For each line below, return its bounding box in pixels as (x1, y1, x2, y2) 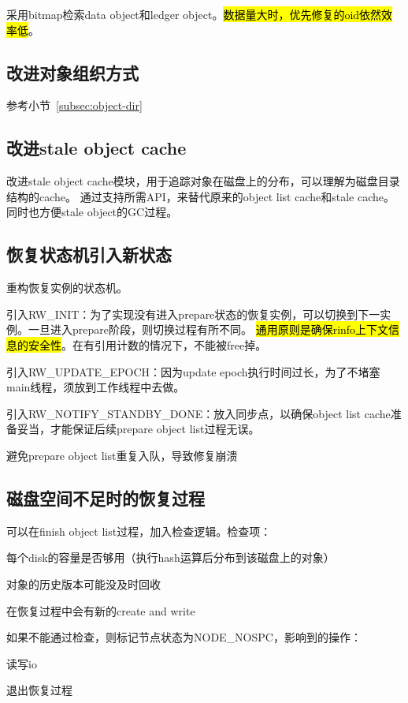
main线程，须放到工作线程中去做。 (6, 379, 185, 395)
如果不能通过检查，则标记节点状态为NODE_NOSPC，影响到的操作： (6, 629, 362, 645)
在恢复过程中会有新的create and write (6, 602, 195, 619)
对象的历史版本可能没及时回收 (6, 575, 161, 592)
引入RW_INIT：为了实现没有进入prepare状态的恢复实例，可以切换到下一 (6, 305, 380, 322)
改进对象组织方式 (6, 60, 139, 84)
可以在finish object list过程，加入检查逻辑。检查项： (6, 522, 272, 539)
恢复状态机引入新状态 (6, 242, 172, 267)
